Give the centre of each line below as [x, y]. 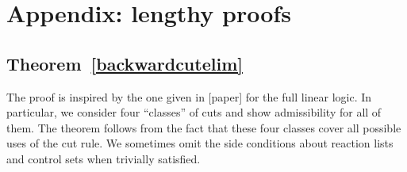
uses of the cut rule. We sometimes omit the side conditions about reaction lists [200, 143]
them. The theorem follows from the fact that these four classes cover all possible [204, 127]
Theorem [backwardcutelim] [125, 63]
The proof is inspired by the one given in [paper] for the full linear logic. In [189, 96]
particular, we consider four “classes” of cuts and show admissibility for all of [194, 112]
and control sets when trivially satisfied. [104, 158]
